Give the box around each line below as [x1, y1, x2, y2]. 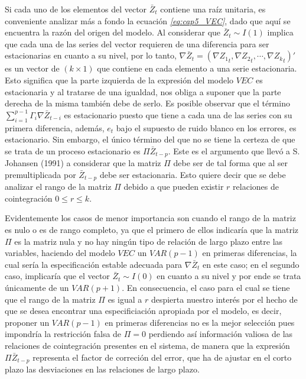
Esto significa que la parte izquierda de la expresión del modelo [5, 73, 234, 86]
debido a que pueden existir [123, 180, 224, 193]
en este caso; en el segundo [203, 258, 300, 270]
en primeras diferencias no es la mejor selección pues [105, 316, 295, 328]
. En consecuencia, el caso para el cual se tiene [122, 281, 290, 293]
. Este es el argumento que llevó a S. [168, 144, 300, 157]
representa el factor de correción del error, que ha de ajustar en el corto [32, 351, 292, 363]
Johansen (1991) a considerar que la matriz [5, 157, 161, 169]
